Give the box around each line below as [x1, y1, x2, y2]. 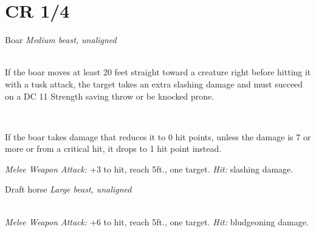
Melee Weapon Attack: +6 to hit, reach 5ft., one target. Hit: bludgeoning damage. [5, 215, 309, 228]
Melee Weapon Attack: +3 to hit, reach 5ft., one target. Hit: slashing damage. [5, 162, 294, 175]
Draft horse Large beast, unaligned [5, 183, 132, 196]
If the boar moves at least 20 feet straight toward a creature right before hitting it [5, 66, 311, 78]
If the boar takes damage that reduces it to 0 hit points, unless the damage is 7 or [5, 130, 311, 143]
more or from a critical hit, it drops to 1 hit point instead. [5, 142, 222, 155]
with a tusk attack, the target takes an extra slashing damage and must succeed [5, 77, 303, 90]
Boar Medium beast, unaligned [5, 33, 117, 46]
